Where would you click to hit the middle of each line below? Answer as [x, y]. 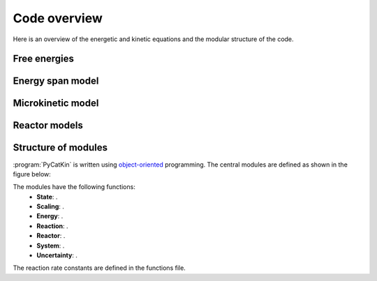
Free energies [44, 59]
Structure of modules [60, 147]
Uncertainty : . [57, 255]
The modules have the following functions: [74, 187]
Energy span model [56, 81]
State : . [47, 197]
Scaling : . [50, 206]
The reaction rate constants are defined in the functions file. [99, 268]
